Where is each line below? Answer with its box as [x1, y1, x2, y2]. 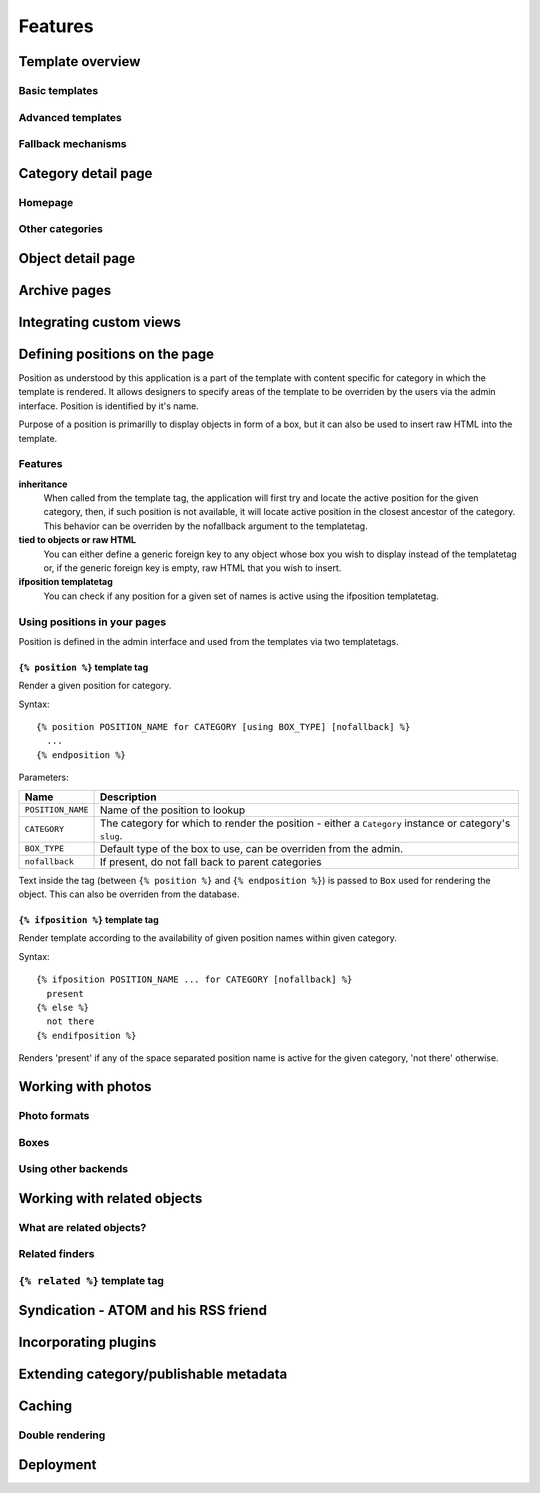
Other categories [18, 222, 104, 236]
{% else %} [36, 1002, 90, 1013]
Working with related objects [18, 1190, 203, 1207]
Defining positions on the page [18, 345, 215, 362]
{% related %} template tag [18, 1273, 165, 1287]
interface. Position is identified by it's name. [18, 400, 199, 412]
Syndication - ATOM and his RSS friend [18, 1302, 267, 1319]
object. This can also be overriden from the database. [18, 888, 240, 900]
